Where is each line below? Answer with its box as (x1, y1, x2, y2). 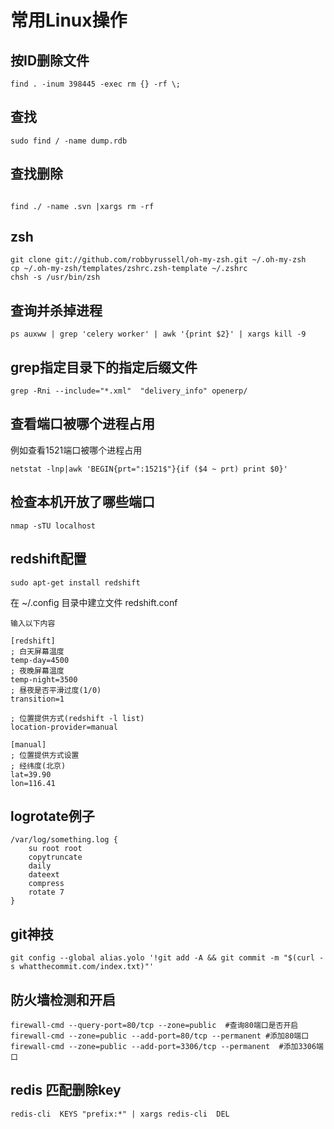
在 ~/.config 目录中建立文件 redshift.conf (10, 596, 178, 608)
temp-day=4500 (10, 655, 70, 665)
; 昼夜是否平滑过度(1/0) (10, 685, 102, 695)
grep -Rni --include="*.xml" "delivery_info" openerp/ (10, 386, 248, 396)
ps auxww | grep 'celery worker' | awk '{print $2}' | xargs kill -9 (10, 329, 307, 340)
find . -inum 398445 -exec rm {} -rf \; (10, 79, 182, 89)
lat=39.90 (10, 769, 52, 780)
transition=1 (10, 694, 65, 704)
